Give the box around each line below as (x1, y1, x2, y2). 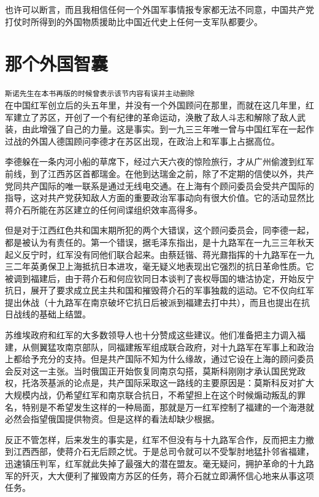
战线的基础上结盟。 (13, 308, 91, 321)
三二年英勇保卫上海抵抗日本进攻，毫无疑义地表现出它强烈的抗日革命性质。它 (5, 260, 314, 273)
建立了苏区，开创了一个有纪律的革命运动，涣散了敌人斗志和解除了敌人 (13, 110, 297, 123)
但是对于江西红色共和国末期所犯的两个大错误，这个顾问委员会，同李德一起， (5, 224, 314, 237)
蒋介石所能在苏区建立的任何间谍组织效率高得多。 (5, 203, 202, 216)
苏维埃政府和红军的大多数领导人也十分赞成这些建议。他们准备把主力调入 (5, 328, 297, 341)
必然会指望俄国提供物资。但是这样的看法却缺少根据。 (5, 412, 220, 425)
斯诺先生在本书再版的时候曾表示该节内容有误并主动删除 (5, 89, 195, 99)
